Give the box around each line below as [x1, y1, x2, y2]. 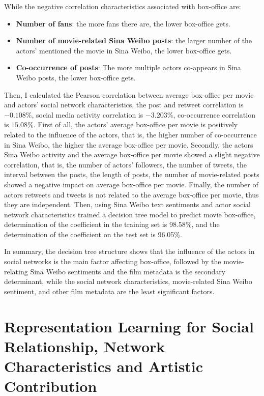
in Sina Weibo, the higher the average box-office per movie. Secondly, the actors [4, 139, 253, 150]
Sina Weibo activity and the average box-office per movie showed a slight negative [4, 149, 260, 160]
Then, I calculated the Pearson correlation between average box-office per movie [4, 89, 254, 100]
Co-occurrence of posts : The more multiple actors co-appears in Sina [16, 62, 241, 73]
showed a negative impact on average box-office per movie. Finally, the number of [4, 179, 258, 189]
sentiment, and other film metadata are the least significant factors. [4, 286, 215, 296]
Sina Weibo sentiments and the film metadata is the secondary [30, 266, 226, 276]
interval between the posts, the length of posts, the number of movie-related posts [4, 169, 259, 180]
